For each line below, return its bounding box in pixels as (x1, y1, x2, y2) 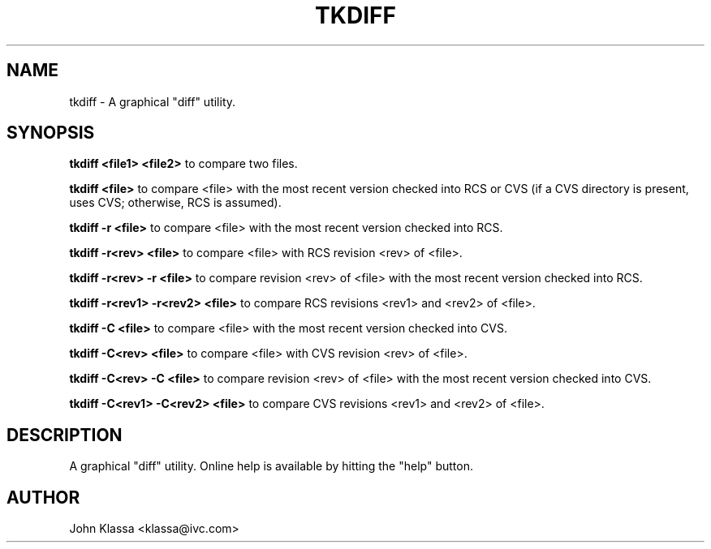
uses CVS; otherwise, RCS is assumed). (69, 195, 282, 210)
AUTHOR (6, 487, 80, 508)
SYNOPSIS (6, 122, 95, 144)
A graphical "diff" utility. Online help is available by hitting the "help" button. (69, 459, 473, 474)
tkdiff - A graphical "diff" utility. (69, 94, 236, 109)
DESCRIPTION (6, 424, 123, 445)
